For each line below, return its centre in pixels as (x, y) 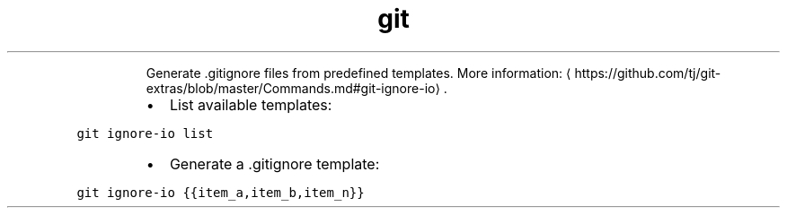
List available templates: (251, 104)
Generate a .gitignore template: (274, 163)
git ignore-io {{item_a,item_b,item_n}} (221, 192)
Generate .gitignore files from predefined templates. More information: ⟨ (358, 73)
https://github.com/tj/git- (648, 73)
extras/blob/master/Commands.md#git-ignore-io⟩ (293, 88)
